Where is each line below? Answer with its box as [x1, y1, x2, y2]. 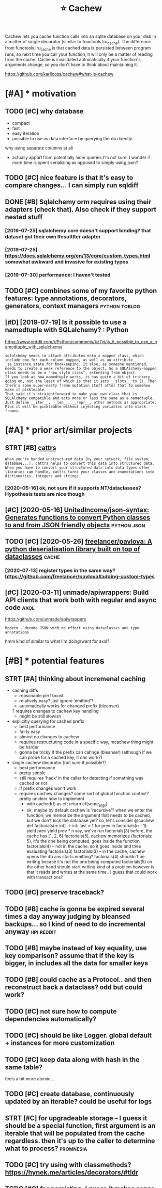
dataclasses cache [5, 553, 60, 561]
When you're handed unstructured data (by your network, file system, [5, 456, 150, 461]
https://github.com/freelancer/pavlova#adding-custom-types [5, 573, 155, 580]
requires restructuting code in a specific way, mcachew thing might [19, 739, 154, 745]
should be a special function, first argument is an [5, 1122, 156, 1130]
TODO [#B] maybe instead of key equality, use [5, 944, 147, 952]
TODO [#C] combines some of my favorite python [5, 286, 157, 295]
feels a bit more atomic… [5, 1075, 55, 1081]
